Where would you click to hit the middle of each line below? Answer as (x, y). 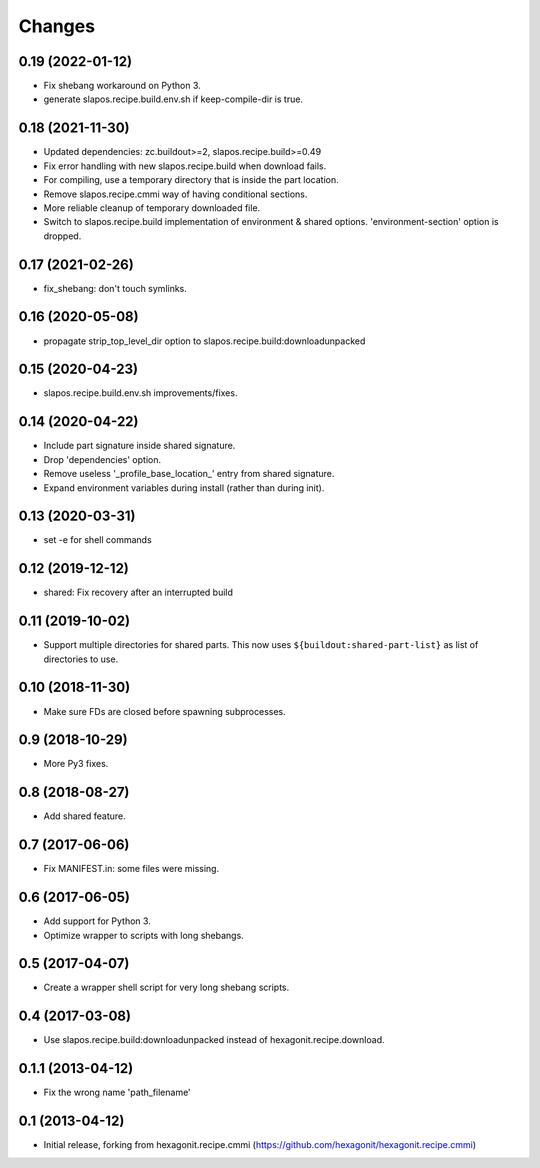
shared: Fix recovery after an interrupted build (138, 592)
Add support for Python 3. (97, 921)
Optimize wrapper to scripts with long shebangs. (143, 935)
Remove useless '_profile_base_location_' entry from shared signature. (189, 474)
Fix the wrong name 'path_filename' (117, 1092)
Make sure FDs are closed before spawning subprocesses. (165, 711)
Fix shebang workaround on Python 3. (122, 86)
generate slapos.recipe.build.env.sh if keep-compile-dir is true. (173, 99)
